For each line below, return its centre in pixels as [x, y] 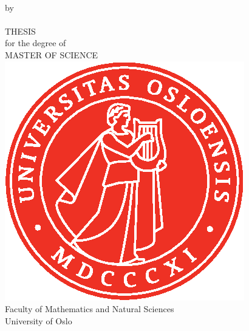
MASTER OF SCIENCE [52, 54]
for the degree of [36, 43]
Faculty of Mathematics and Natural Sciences [90, 309]
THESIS [20, 31]
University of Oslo [39, 320]
